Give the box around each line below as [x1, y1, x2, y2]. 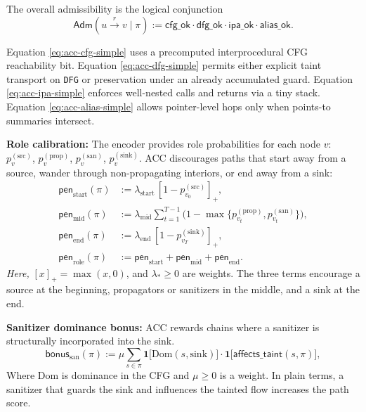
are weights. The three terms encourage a [182, 265, 360, 280]
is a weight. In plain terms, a [219, 368, 344, 382]
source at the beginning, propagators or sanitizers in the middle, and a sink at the [6, 282, 360, 297]
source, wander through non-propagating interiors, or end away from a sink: [6, 165, 333, 179]
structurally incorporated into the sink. [6, 333, 175, 348]
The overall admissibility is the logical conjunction [6, 1, 223, 15]
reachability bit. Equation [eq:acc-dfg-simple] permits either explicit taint [6, 58, 322, 72]
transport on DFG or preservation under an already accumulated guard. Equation [6, 71, 353, 86]
